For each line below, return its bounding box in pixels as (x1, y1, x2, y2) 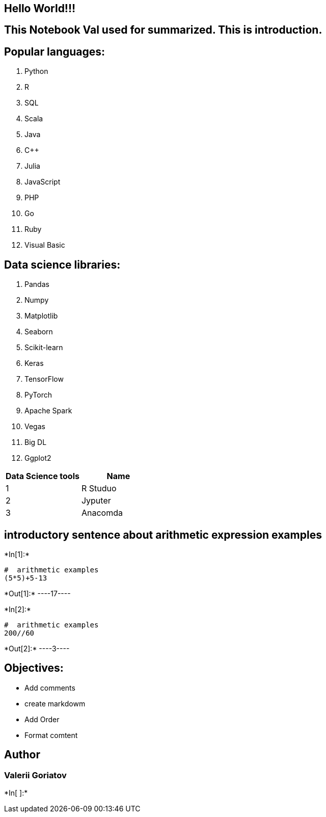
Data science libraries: (4, 258, 121, 271)
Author (4, 748, 40, 761)
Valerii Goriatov (4, 770, 67, 780)
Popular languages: (4, 45, 105, 58)
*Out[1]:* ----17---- (4, 589, 71, 598)
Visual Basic (24, 241, 65, 250)
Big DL (24, 438, 47, 447)
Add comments (24, 683, 75, 692)
